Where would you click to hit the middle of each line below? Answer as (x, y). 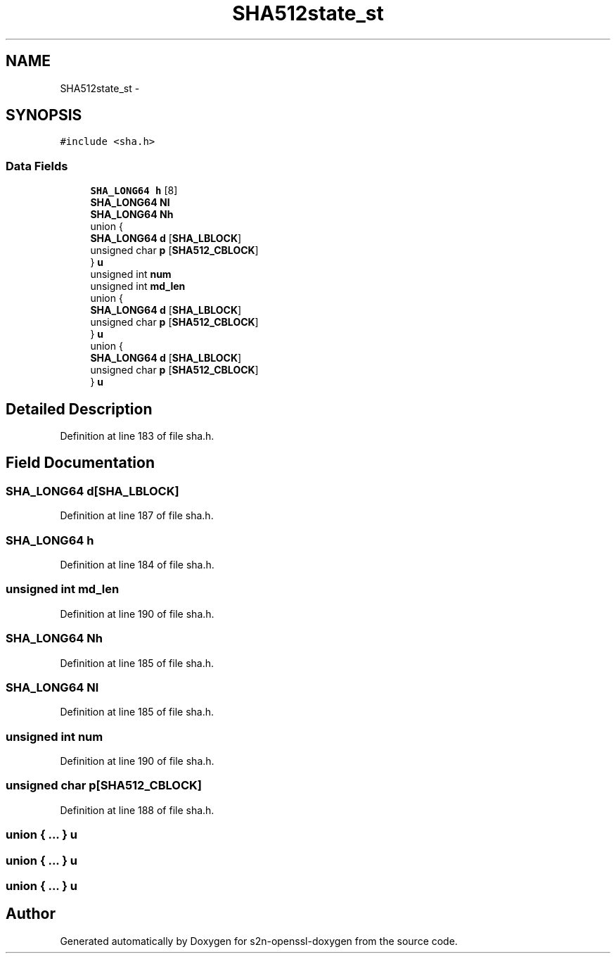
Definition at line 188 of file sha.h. (137, 810)
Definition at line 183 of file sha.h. (137, 436)
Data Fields (37, 166)
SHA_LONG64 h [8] (134, 191)
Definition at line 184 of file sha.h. (137, 565)
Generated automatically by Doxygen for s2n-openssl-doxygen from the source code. (259, 941)
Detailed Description (79, 409)
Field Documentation (80, 463)
